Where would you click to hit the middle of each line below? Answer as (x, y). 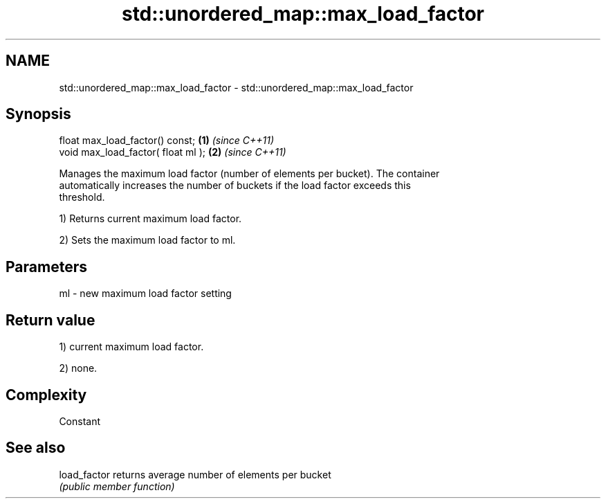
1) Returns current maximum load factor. (150, 219)
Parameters (46, 267)
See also (36, 448)
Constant (80, 421)
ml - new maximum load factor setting (145, 294)
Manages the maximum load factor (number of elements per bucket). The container (249, 174)
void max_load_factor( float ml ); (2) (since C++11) (173, 152)
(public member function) (117, 486)
